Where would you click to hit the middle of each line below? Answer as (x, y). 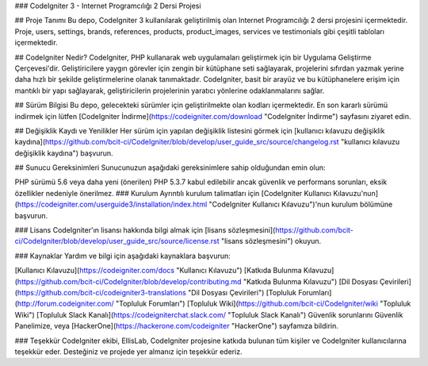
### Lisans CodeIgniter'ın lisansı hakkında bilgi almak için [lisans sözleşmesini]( (145, 230)
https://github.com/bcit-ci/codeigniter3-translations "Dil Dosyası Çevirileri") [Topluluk (157, 292)
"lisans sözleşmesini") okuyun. (271, 241)
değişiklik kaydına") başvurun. (64, 153)
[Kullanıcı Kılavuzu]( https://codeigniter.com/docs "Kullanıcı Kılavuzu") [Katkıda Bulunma (158, 271)
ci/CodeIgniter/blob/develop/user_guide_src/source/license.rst (117, 241)
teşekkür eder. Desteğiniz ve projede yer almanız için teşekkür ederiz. (128, 351)
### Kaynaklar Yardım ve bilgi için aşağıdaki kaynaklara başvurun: (123, 256)
